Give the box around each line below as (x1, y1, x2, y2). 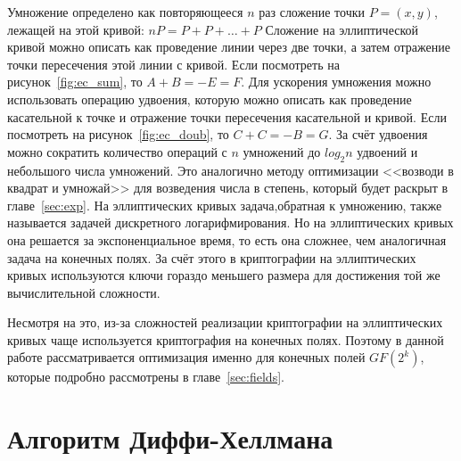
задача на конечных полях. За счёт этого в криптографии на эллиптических (7, 248, 416, 267)
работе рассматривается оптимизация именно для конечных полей (7, 348, 366, 366)
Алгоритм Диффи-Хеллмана (7, 420, 333, 457)
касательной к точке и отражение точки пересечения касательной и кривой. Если (7, 107, 447, 126)
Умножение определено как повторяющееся (7, 3, 243, 21)
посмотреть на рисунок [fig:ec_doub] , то (7, 125, 229, 144)
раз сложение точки (259, 3, 365, 21)
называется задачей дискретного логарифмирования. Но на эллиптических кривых (7, 213, 454, 232)
